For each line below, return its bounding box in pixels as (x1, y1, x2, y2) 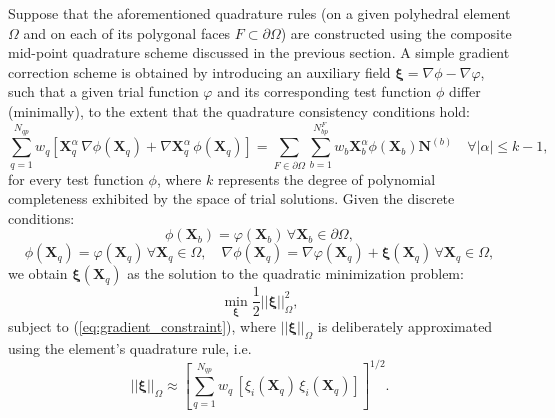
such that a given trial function (8, 81, 199, 102)
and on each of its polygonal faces (23, 22, 231, 43)
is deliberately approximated (317, 316, 493, 337)
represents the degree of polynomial (217, 168, 436, 189)
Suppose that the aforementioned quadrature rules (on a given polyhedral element (8, 3, 511, 23)
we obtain (8, 263, 68, 284)
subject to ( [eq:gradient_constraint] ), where (8, 316, 276, 337)
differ (449, 81, 481, 102)
